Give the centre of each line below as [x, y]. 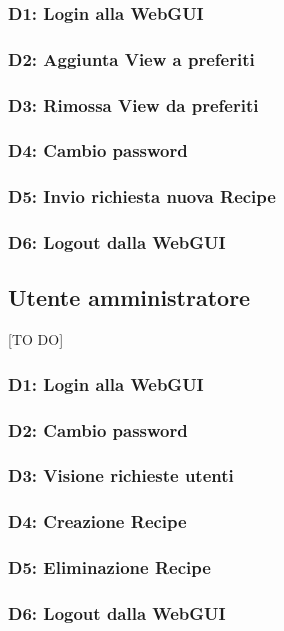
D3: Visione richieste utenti [121, 475]
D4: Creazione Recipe [97, 521]
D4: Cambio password [98, 150]
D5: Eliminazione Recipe [109, 567]
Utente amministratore [129, 297]
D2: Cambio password [98, 429]
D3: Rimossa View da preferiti [133, 104]
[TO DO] [36, 339]
